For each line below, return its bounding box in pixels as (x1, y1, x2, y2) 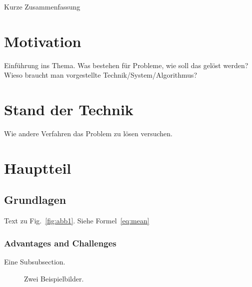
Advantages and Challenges (4, 236, 116, 249)
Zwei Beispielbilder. (24, 273, 84, 283)
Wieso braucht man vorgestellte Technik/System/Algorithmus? (4, 70, 197, 80)
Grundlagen (4, 192, 66, 207)
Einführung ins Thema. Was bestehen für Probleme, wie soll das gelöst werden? (4, 60, 248, 70)
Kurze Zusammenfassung (4, 2, 80, 12)
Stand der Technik (4, 99, 133, 120)
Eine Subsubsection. (4, 256, 65, 267)
